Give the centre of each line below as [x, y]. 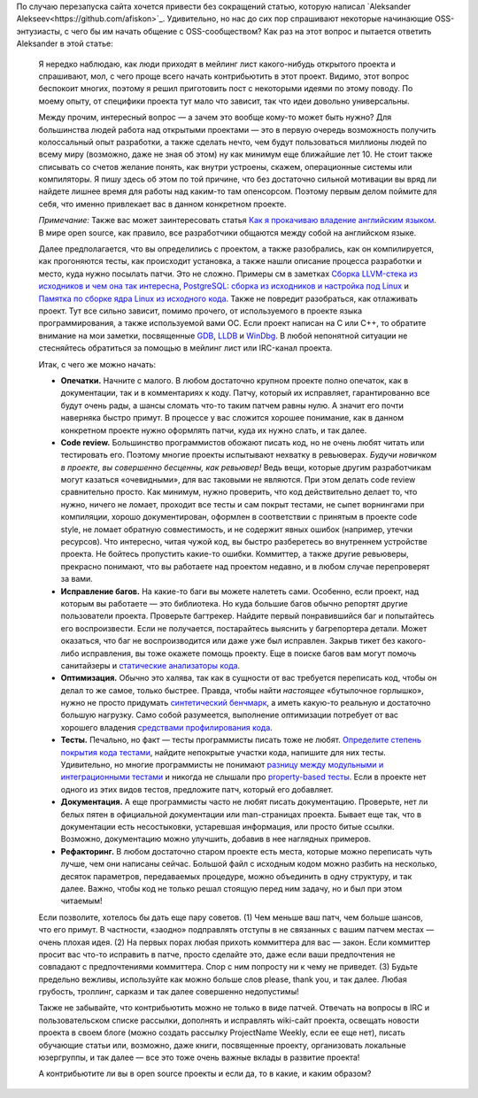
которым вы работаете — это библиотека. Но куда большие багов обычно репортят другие [234, 603]
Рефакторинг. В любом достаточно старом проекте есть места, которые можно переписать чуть [247, 851]
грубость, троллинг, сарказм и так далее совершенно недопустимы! [169, 992]
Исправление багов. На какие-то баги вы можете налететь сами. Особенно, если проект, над [240, 591]
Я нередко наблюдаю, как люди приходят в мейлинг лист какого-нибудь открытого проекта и [217, 64]
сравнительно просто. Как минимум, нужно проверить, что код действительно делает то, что [239, 492]
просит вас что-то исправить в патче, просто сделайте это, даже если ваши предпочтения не [217, 954]
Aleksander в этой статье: [65, 43]
